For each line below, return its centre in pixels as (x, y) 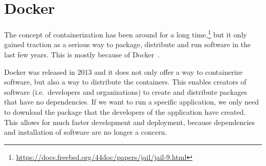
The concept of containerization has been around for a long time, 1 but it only (126, 34)
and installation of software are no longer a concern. (86, 132)
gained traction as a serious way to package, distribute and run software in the (128, 44)
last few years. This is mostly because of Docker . (82, 54)
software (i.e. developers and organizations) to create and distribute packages (126, 91)
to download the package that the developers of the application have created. (125, 111)
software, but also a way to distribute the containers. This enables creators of (125, 82)
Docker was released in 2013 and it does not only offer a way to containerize (124, 71)
